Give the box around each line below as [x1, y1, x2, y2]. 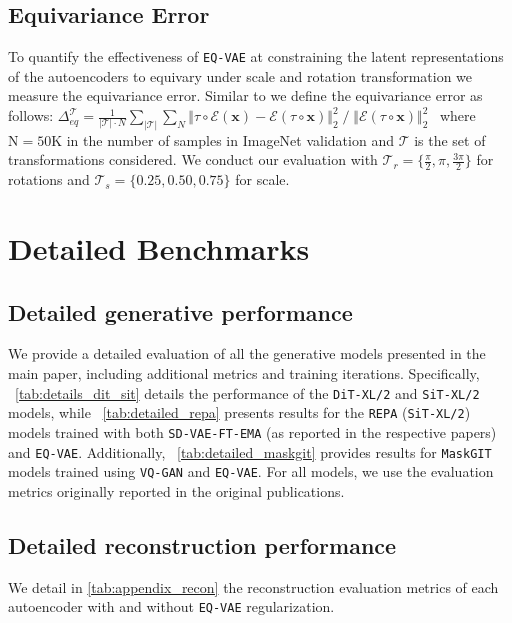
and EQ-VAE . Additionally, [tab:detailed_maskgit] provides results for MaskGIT [8, 441, 492, 462]
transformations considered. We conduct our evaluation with [8, 149, 378, 170]
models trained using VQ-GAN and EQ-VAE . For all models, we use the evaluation [8, 461, 494, 482]
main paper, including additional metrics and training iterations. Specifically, [8, 363, 480, 384]
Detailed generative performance [8, 296, 353, 327]
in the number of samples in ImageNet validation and [66, 129, 394, 150]
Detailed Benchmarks [8, 228, 310, 269]
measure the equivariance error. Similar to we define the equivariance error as [8, 85, 483, 106]
